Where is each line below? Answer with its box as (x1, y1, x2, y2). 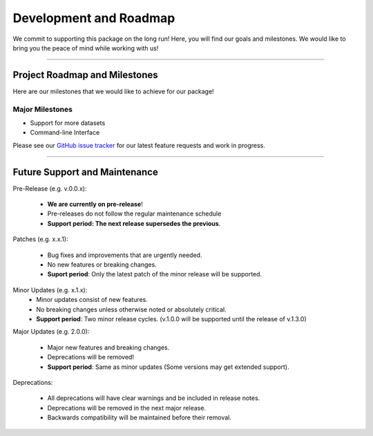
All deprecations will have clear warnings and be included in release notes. (47, 394, 260, 402)
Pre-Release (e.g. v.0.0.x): (12, 184, 87, 193)
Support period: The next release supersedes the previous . (47, 219, 221, 227)
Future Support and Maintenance (12, 166, 158, 178)
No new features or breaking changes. (47, 260, 157, 269)
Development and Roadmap (12, 10, 175, 26)
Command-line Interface (30, 129, 100, 137)
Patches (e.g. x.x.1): (12, 235, 68, 243)
